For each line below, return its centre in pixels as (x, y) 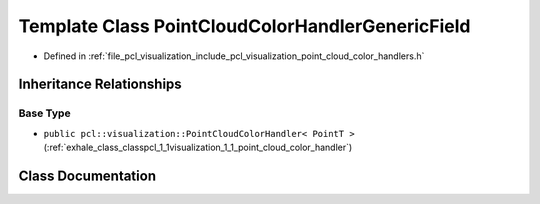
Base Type (44, 113)
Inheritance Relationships (100, 84)
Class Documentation (87, 175)
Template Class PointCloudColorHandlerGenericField (244, 26)
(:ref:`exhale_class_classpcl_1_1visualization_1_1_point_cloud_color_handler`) (198, 147)
